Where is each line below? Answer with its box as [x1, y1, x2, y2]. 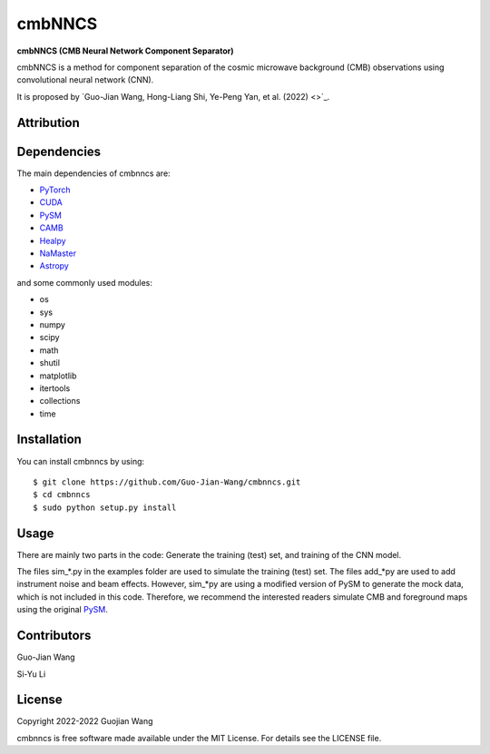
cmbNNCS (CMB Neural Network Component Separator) [16, 45, 234, 56]
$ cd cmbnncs [33, 490, 91, 500]
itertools [39, 382, 71, 394]
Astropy [39, 260, 70, 271]
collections [39, 396, 81, 406]
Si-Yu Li [16, 668, 46, 680]
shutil [39, 357, 61, 368]
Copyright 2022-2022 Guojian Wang [16, 716, 153, 727]
